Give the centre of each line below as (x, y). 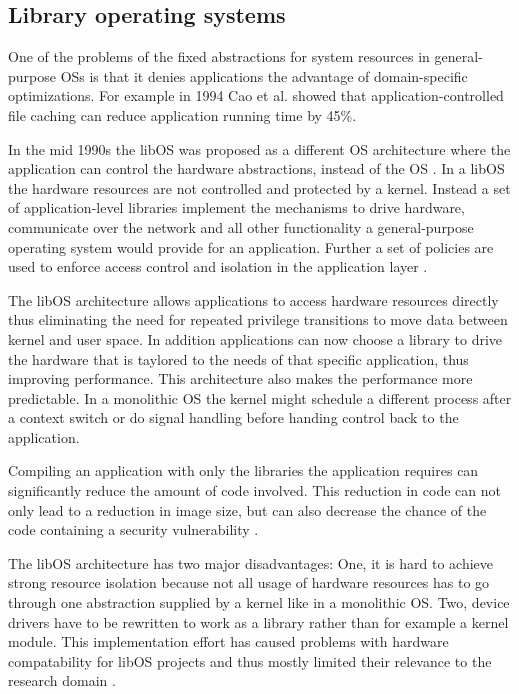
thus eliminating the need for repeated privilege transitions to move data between (258, 319)
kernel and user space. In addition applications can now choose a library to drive (255, 338)
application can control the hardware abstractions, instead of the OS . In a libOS (256, 168)
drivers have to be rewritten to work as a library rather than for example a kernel (258, 621)
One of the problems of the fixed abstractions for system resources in (219, 56)
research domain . (62, 680)
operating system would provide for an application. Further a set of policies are (251, 246)
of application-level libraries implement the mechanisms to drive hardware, (236, 207)
